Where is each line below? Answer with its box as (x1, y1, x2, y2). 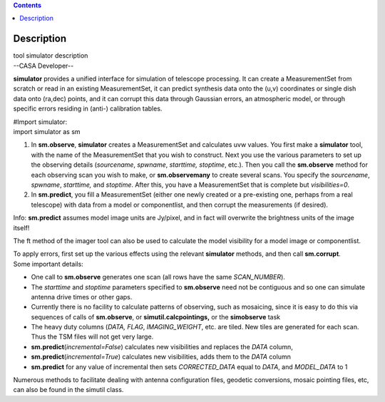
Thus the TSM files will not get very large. (31, 332, 154, 341)
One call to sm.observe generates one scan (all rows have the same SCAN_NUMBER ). (31, 273, 285, 282)
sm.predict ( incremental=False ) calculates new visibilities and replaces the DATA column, (31, 342, 294, 351)
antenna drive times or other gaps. (31, 292, 133, 301)
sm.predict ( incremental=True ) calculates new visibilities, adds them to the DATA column (31, 353, 292, 361)
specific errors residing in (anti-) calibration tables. (13, 104, 163, 113)
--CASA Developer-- (13, 61, 74, 70)
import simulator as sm (13, 128, 81, 136)
